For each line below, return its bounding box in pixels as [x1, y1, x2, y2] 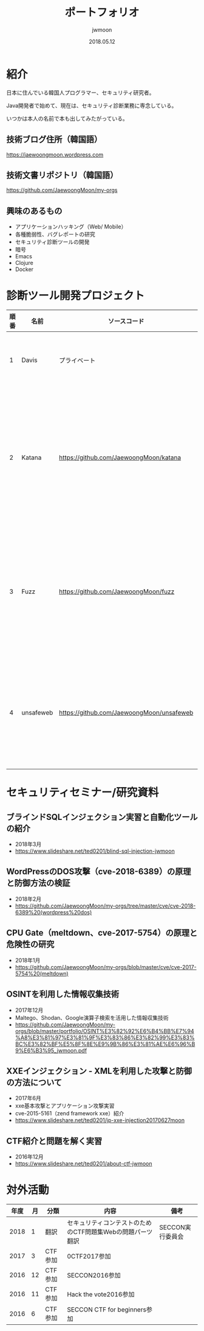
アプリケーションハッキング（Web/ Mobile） [15, 223, 127, 230]
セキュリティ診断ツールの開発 [15, 238, 90, 245]
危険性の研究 [6, 939, 55, 950]
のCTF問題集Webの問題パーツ [66, 1228, 153, 1237]
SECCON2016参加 [66, 1271, 121, 1280]
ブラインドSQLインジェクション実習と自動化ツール [6, 811, 198, 822]
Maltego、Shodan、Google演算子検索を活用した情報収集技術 [15, 1014, 169, 1021]
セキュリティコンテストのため [66, 1219, 152, 1227]
